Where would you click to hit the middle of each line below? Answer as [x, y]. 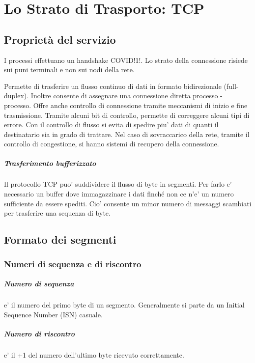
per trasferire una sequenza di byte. [57, 213]
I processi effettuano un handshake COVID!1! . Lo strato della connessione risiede [126, 60]
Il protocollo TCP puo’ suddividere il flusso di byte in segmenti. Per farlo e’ [118, 184]
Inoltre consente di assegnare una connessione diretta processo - [127, 96]
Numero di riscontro [39, 333]
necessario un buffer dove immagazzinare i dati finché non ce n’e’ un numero [119, 194]
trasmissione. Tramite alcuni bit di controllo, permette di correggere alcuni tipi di [127, 115]
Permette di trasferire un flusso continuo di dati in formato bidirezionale [113, 86]
